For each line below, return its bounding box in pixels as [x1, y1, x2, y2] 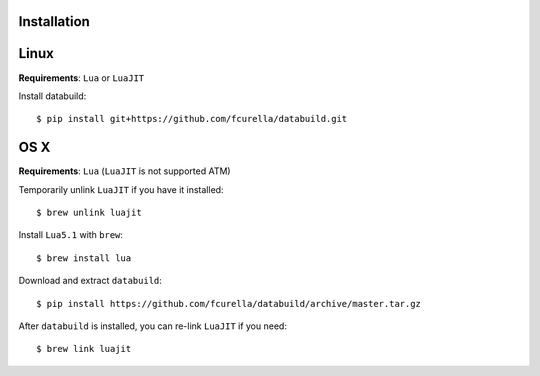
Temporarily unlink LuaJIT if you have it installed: [18, 183, 224, 195]
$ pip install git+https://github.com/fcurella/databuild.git [36, 113, 348, 125]
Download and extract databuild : [18, 275, 162, 287]
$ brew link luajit [36, 343, 132, 355]
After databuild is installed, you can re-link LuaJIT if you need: [18, 320, 287, 332]
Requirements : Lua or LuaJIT [18, 71, 145, 84]
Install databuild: [18, 90, 87, 102]
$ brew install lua [36, 252, 132, 264]
